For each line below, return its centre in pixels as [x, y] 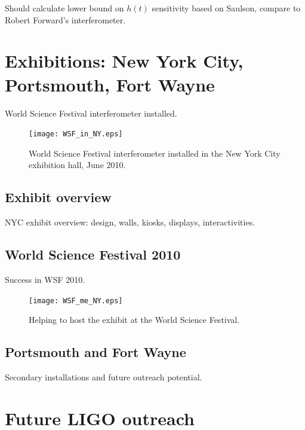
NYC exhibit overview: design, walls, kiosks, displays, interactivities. [130, 222]
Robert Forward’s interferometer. [65, 19]
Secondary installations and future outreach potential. [104, 376]
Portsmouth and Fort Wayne [95, 352]
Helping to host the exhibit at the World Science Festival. [134, 320]
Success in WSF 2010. [45, 279]
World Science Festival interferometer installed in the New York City [155, 153]
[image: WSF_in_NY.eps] [76, 134]
